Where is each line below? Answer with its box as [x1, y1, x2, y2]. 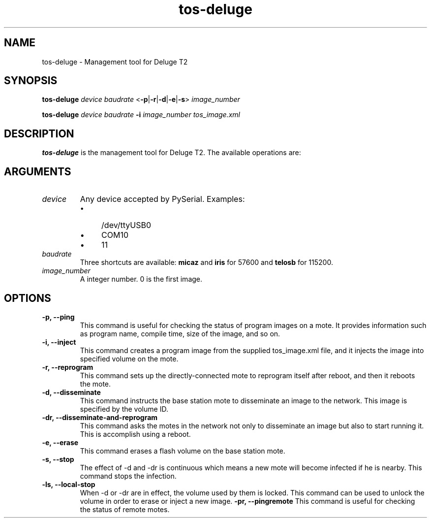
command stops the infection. [80, 471, 177, 480]
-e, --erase [42, 438, 79, 447]
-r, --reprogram [42, 362, 93, 371]
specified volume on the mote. [80, 354, 179, 363]
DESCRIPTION [4, 127, 74, 140]
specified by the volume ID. [80, 404, 168, 413]
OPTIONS [4, 292, 51, 304]
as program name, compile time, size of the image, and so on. [80, 329, 280, 338]
